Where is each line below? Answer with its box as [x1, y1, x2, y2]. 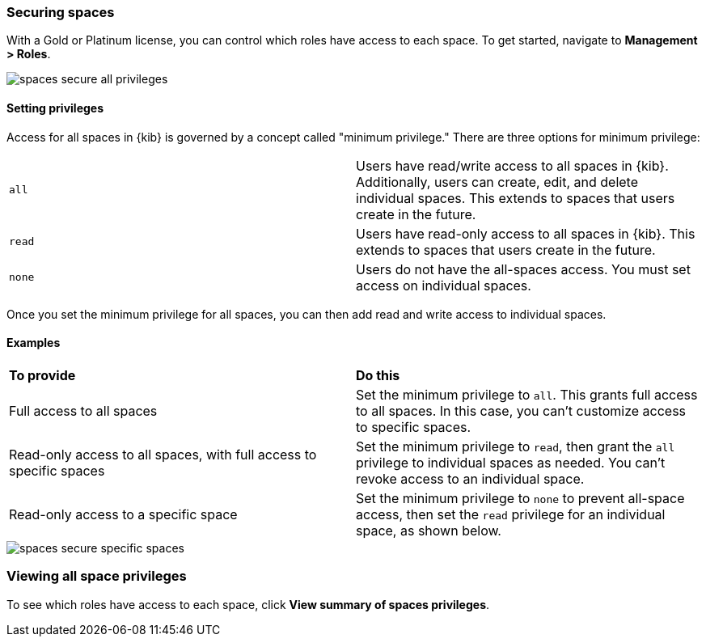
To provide [9, 366, 76, 383]
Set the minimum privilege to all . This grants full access [356, 386, 698, 403]
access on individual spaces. [356, 277, 531, 294]
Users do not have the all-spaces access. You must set [356, 260, 691, 277]
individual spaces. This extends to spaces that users [356, 189, 675, 206]
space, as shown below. [356, 522, 501, 539]
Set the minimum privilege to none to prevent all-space [356, 489, 685, 506]
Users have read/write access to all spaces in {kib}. [356, 157, 669, 174]
